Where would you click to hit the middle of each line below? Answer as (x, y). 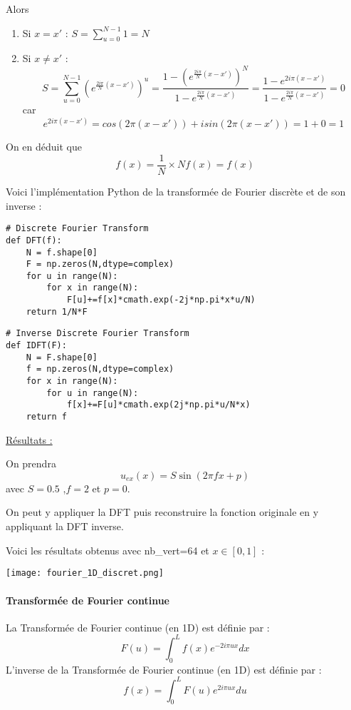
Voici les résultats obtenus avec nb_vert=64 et (108, 550)
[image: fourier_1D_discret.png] (85, 573)
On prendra (31, 463)
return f (46, 417)
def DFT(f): (34, 240)
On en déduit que (44, 147)
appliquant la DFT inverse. (65, 526)
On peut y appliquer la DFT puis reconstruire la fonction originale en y (162, 512)
